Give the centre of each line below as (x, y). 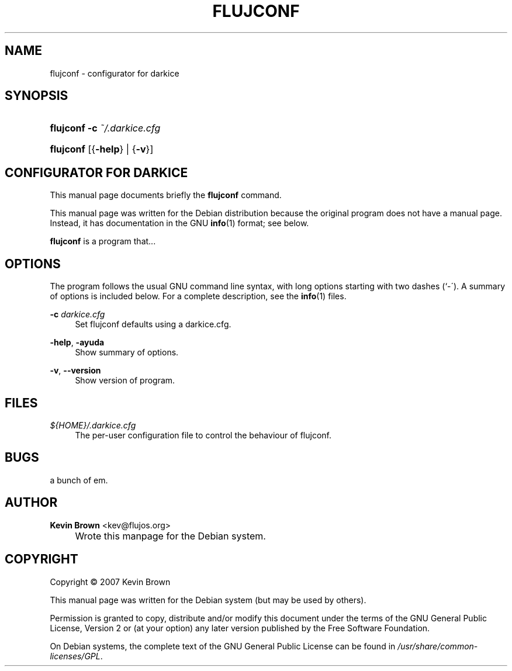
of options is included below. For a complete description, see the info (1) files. (198, 296)
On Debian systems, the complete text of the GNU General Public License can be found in (223, 646)
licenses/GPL (75, 656)
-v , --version (75, 371)
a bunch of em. (79, 480)
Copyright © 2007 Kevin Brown (110, 582)
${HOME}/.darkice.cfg (93, 425)
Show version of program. (125, 381)
